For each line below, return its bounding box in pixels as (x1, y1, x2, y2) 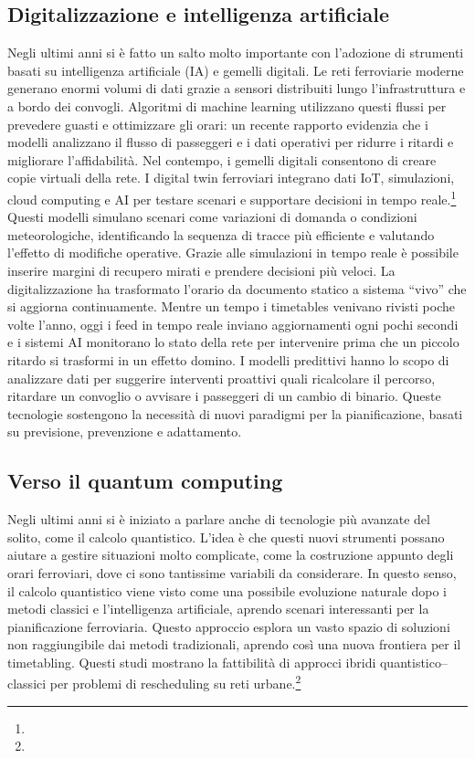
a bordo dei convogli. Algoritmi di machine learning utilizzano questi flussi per (7, 96, 447, 115)
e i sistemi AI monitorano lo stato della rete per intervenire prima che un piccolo (7, 332, 459, 352)
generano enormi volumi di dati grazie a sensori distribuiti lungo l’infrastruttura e (7, 79, 466, 98)
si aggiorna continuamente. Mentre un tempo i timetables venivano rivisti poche (7, 297, 455, 316)
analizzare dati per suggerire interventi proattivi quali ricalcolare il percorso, (7, 368, 436, 387)
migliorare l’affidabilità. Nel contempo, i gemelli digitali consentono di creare (7, 150, 437, 169)
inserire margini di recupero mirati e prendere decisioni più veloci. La (7, 260, 396, 279)
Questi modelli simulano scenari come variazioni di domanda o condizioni (7, 207, 417, 226)
